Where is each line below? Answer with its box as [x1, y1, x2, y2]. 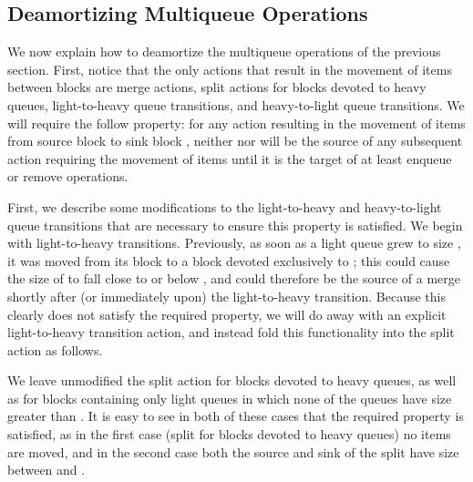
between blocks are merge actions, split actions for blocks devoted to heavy [7, 77, 427, 97]
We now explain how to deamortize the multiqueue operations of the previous [7, 42, 441, 61]
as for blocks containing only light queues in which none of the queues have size [7, 388, 452, 407]
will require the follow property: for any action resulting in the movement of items [7, 113, 466, 132]
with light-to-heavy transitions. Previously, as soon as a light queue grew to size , [7, 233, 461, 252]
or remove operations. [7, 167, 129, 186]
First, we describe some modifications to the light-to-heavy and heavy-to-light [7, 197, 442, 216]
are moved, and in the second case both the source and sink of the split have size [7, 442, 459, 461]
